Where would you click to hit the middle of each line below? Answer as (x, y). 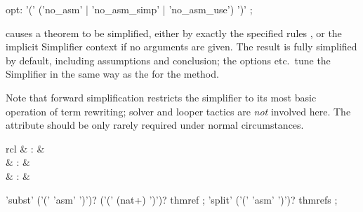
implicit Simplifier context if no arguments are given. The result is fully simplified (181, 47)
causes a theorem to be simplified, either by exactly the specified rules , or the (174, 33)
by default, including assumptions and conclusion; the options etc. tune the (168, 60)
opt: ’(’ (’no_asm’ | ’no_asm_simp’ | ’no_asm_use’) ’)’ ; (129, 9)
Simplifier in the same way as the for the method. (112, 74)
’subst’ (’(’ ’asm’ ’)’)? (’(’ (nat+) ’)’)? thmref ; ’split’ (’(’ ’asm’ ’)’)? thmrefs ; (172, 199)
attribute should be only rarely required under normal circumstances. (155, 125)
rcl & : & (25, 148)
